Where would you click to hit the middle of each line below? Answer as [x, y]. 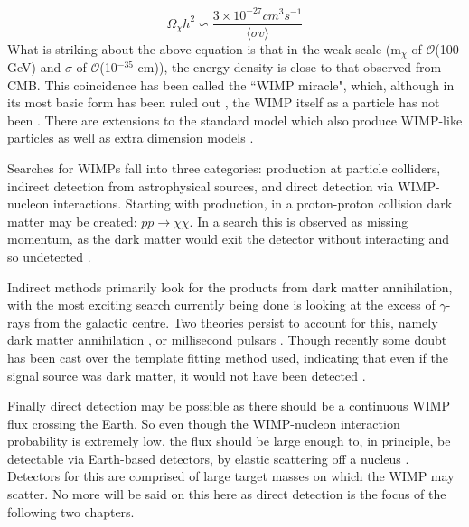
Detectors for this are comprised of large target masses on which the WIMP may [231, 476]
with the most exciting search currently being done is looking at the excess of [221, 305]
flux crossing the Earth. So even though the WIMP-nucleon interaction [204, 423]
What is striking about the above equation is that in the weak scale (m [204, 48]
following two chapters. [71, 511]
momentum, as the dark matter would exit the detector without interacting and [229, 239]
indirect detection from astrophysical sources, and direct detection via [201, 185]
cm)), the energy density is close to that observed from [290, 67]
